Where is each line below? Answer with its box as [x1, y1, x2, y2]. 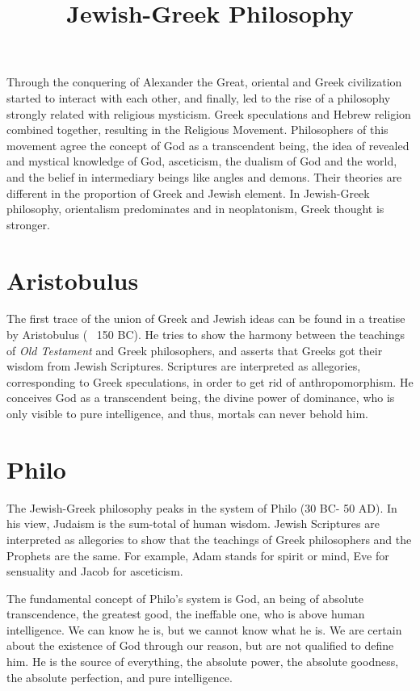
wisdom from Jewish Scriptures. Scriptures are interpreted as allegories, [6, 358, 361, 375]
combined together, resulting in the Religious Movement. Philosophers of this [6, 121, 388, 138]
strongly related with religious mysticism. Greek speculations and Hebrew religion [6, 105, 411, 122]
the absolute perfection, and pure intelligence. [6, 668, 233, 685]
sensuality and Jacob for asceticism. [6, 563, 183, 580]
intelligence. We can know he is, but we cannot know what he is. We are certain [6, 621, 402, 638]
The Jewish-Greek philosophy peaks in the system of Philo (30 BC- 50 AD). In [6, 499, 397, 516]
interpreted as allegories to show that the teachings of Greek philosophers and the [6, 530, 412, 547]
